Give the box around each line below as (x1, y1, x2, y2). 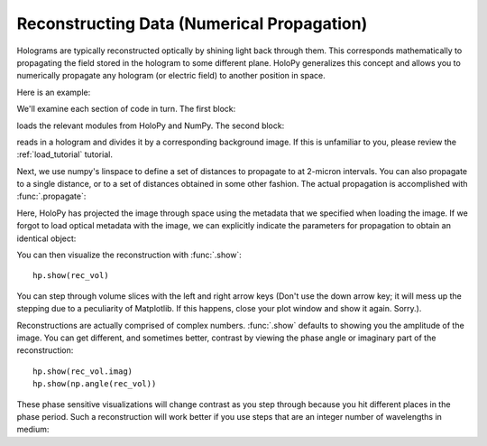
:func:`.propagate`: (16, 190, 87, 202)
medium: (16, 424, 50, 435)
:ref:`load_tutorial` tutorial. (16, 149, 113, 160)
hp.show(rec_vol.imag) (32, 366, 133, 376)
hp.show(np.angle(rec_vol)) (32, 379, 157, 389)
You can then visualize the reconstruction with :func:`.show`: (16, 249, 243, 261)
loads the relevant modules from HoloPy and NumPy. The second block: (16, 120, 285, 131)
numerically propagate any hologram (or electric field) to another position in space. (16, 70, 326, 81)
